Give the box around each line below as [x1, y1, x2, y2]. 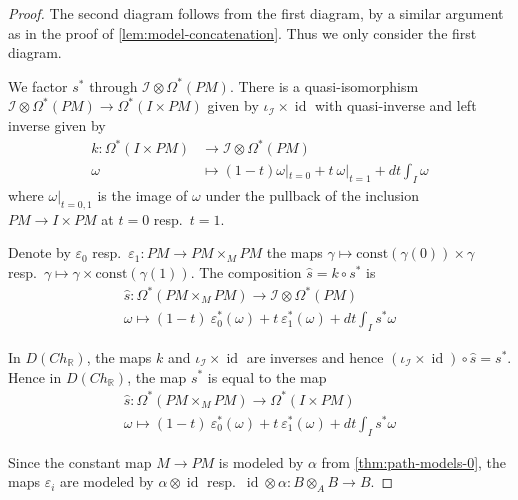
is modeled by [218, 451, 304, 472]
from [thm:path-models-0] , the [321, 451, 507, 472]
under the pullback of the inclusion [205, 184, 420, 205]
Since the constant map [8, 451, 152, 472]
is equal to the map [207, 366, 327, 387]
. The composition [190, 261, 302, 282]
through [89, 75, 138, 96]
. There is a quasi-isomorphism [229, 75, 419, 96]
